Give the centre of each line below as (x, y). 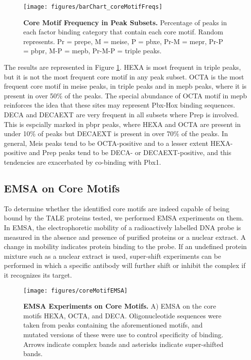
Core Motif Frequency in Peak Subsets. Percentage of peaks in (125, 22)
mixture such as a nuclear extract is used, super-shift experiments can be (113, 256)
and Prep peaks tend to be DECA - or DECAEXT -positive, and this (130, 152)
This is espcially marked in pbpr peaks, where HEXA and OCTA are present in (122, 124)
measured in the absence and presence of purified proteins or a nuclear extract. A (125, 237)
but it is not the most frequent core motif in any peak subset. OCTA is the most (124, 76)
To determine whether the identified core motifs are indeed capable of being (117, 208)
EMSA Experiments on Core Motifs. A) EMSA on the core (120, 306)
